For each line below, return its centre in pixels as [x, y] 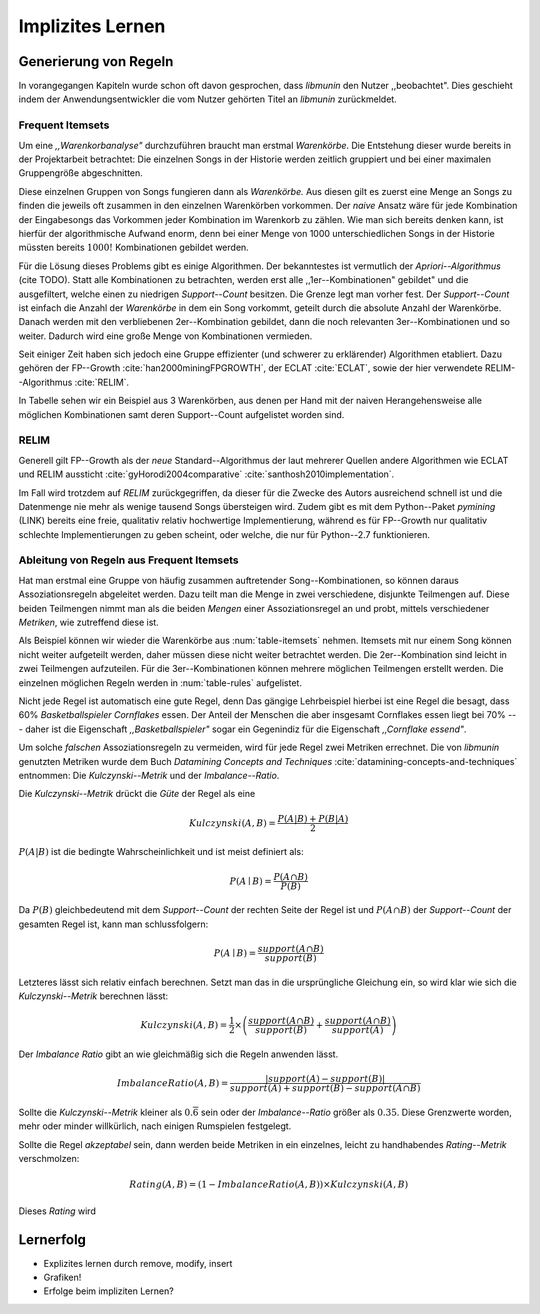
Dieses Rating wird [57, 1211]
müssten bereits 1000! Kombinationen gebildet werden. [133, 247]
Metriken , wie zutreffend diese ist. [88, 622]
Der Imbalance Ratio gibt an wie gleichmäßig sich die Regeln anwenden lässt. [178, 1054]
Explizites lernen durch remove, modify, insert [138, 1263]
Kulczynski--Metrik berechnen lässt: [93, 996]
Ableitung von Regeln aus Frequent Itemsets [128, 560]
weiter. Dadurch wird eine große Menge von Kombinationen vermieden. [165, 336]
